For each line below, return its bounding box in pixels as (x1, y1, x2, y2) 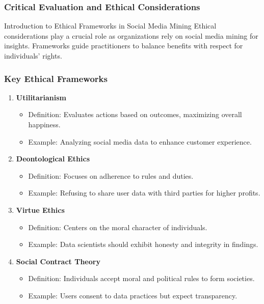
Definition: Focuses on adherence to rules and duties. (28, 170, 194, 181)
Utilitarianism (16, 92, 67, 102)
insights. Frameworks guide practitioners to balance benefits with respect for (4, 40, 243, 51)
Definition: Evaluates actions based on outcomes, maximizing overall (28, 109, 242, 120)
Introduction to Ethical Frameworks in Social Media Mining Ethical (4, 20, 217, 31)
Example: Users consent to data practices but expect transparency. (28, 290, 237, 300)
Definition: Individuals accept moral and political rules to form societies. (28, 273, 255, 284)
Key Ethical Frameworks (4, 72, 108, 85)
